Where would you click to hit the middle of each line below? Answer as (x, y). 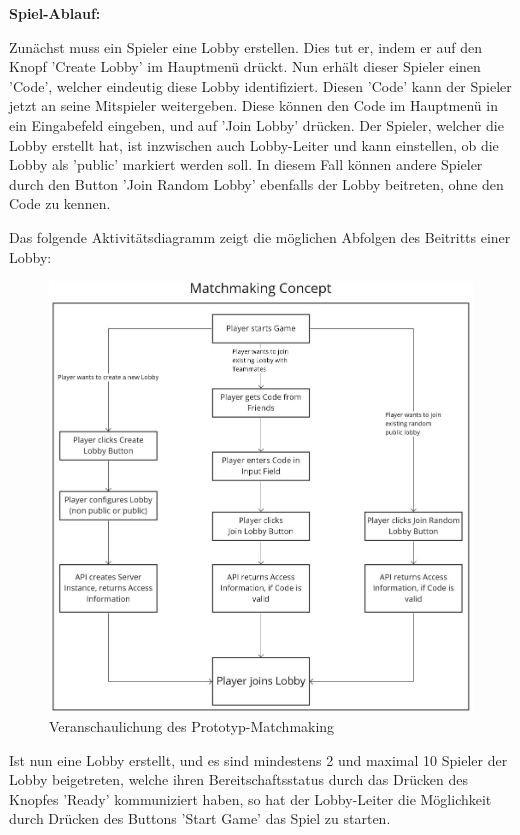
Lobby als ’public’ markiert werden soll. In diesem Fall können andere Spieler (246, 164)
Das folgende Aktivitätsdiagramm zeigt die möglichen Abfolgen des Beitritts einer (260, 236)
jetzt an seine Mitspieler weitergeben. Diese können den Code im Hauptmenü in (253, 105)
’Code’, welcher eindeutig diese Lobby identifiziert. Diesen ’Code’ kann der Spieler (260, 85)
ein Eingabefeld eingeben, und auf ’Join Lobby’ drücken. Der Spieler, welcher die (256, 124)
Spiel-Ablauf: (55, 13)
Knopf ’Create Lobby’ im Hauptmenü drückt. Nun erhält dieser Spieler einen (245, 66)
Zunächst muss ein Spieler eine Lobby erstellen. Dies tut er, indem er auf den (246, 46)
